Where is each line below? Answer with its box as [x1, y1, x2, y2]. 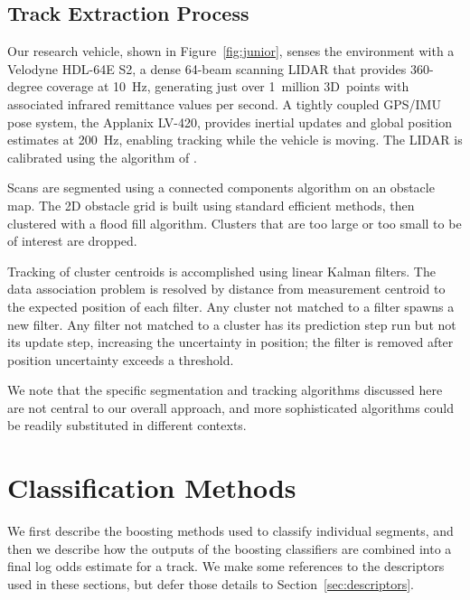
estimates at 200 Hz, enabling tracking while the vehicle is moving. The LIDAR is [7, 130, 463, 149]
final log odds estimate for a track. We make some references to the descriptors [7, 557, 445, 576]
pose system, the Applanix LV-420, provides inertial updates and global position [7, 112, 452, 131]
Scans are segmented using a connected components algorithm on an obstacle [7, 178, 435, 197]
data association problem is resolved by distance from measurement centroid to [7, 279, 446, 298]
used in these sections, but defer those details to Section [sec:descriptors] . [7, 574, 414, 593]
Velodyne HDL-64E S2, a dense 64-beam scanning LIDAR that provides [7, 59, 407, 78]
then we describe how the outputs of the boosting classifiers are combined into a [7, 539, 452, 558]
